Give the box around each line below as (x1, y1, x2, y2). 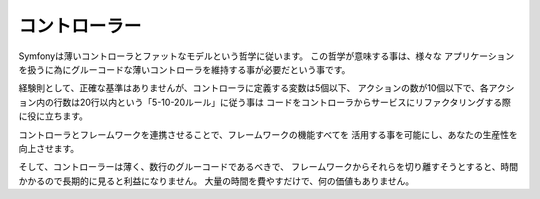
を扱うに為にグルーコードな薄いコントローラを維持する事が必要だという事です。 (18, 63, 351, 75)
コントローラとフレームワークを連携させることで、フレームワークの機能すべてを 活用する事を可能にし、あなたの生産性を (18, 128, 519, 140)
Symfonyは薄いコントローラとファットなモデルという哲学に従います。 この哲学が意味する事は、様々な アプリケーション (18, 50, 515, 62)
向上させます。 (18, 142, 80, 154)
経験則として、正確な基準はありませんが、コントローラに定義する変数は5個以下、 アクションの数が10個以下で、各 (18, 82, 489, 94)
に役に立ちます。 (18, 110, 89, 122)
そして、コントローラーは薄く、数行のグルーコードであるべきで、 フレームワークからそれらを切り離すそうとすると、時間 (18, 161, 519, 173)
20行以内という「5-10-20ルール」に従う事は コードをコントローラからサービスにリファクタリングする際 (79, 96, 512, 108)
